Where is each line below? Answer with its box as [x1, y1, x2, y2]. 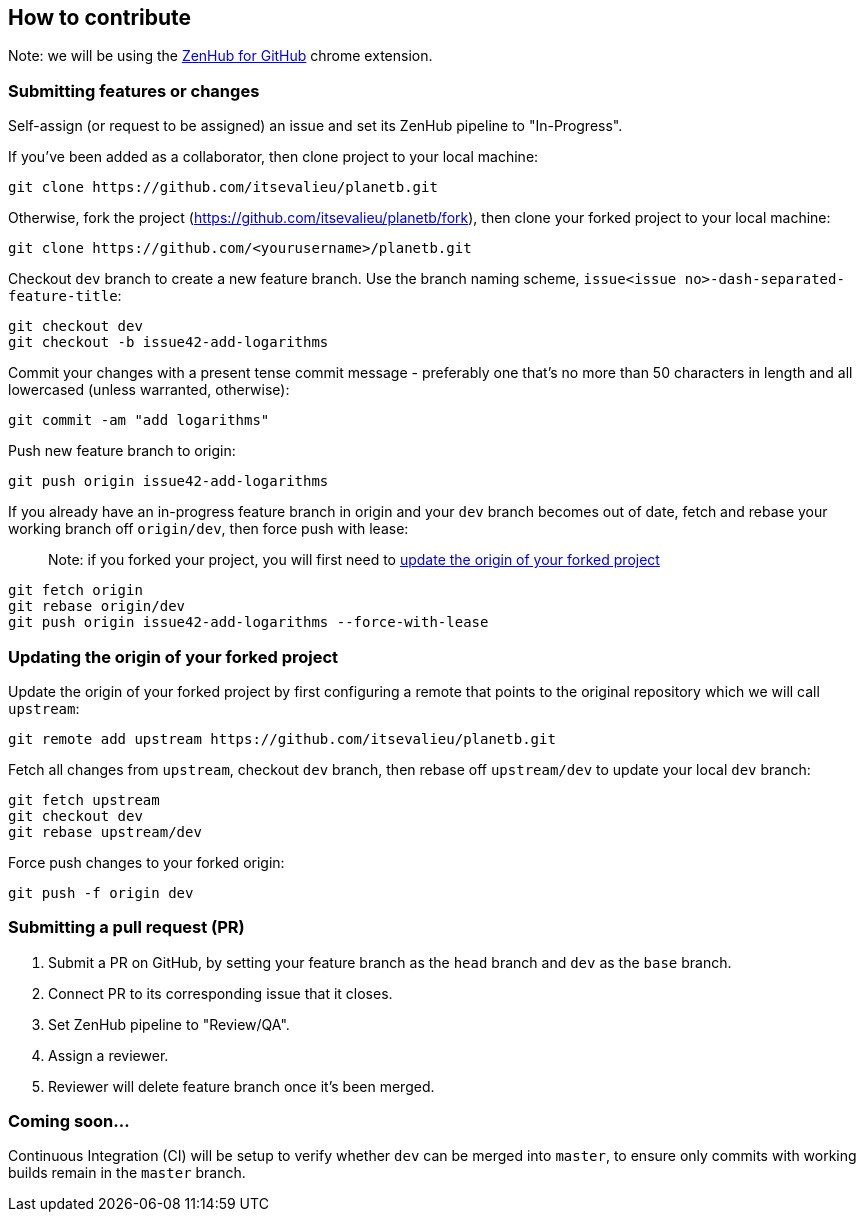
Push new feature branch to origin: [8, 442, 236, 460]
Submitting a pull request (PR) [8, 917, 245, 938]
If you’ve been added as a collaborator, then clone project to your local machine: [8, 148, 539, 166]
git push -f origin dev [8, 884, 194, 901]
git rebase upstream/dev [8, 823, 202, 840]
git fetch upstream [8, 791, 160, 808]
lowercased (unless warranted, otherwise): [8, 381, 290, 399]
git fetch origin [8, 582, 143, 599]
